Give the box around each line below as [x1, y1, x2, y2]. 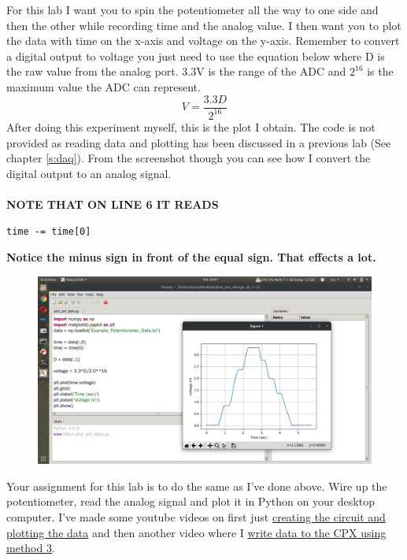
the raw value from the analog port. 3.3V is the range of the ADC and [6, 63, 346, 80]
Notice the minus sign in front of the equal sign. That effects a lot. [6, 249, 376, 265]
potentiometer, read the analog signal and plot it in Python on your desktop [6, 493, 375, 510]
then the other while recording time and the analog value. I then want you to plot [6, 17, 401, 33]
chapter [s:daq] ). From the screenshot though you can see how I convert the [6, 150, 371, 166]
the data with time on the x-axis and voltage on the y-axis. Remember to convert [6, 32, 400, 49]
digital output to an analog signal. [6, 165, 172, 181]
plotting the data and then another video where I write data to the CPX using [6, 524, 387, 540]
